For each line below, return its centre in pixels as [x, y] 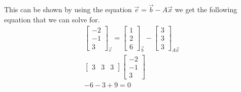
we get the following [206, 9]
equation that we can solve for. [52, 19]
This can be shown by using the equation [68, 9]
